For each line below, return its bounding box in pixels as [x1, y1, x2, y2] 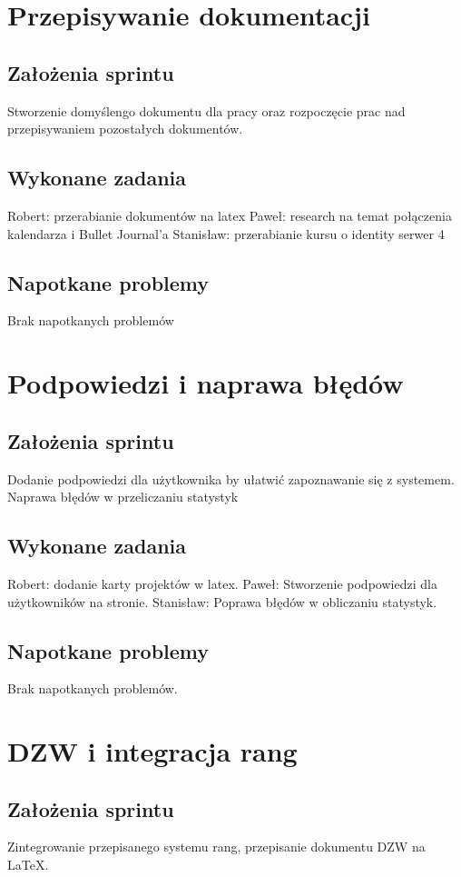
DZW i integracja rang [7, 732, 298, 770]
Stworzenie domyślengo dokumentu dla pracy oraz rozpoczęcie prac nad [7, 101, 406, 120]
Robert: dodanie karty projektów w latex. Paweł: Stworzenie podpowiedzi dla [7, 573, 437, 593]
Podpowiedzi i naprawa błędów [7, 364, 404, 402]
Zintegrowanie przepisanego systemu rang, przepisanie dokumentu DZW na [7, 837, 426, 856]
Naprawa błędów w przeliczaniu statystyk [7, 487, 239, 506]
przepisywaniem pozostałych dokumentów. [7, 119, 243, 138]
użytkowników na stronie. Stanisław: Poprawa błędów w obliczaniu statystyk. [7, 592, 437, 611]
